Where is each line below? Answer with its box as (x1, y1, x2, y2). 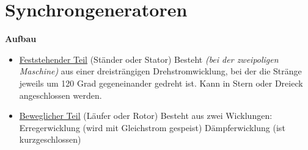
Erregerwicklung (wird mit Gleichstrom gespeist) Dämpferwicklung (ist (19, 121, 285, 134)
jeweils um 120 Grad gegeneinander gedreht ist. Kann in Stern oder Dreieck (19, 76, 303, 89)
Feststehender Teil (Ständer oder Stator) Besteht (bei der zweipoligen (19, 52, 279, 65)
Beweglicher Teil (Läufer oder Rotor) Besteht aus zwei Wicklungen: (19, 109, 273, 122)
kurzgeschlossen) (19, 133, 81, 146)
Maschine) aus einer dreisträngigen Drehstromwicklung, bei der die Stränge (19, 65, 302, 77)
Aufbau (5, 32, 37, 45)
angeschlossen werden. (19, 88, 102, 101)
